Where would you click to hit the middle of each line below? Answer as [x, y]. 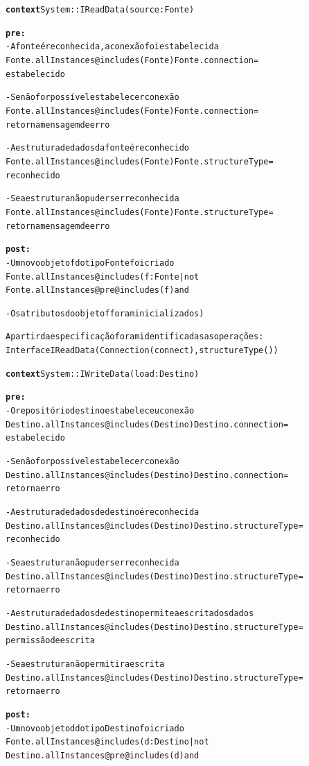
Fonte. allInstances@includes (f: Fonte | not [103, 276]
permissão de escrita [50, 641]
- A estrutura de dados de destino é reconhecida [103, 512]
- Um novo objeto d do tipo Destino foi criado [95, 728]
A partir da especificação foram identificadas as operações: [135, 337]
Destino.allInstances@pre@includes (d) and [103, 755]
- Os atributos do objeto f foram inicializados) [105, 313]
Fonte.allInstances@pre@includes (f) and [97, 290]
